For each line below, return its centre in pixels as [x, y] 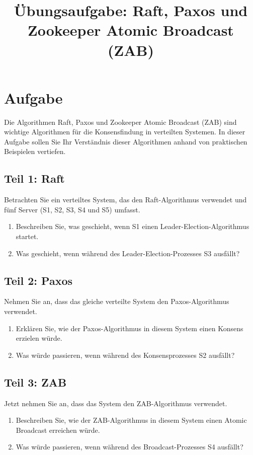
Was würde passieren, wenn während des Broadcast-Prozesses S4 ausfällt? [130, 447]
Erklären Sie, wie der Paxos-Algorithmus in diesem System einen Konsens [130, 328]
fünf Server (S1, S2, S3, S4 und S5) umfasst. [72, 209]
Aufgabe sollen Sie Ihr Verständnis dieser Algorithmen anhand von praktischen [126, 141]
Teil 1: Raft [34, 178]
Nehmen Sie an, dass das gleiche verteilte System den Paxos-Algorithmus [117, 301]
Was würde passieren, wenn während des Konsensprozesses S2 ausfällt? [125, 355]
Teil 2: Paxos [38, 280]
